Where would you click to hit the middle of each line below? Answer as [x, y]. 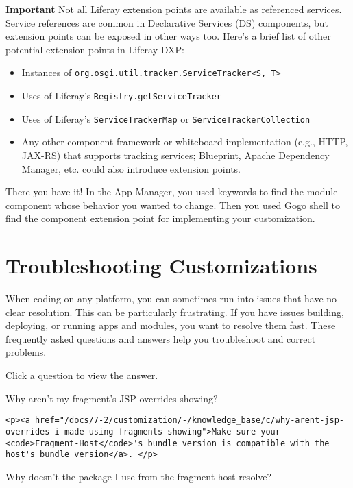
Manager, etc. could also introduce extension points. [131, 168]
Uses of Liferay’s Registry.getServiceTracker [121, 96]
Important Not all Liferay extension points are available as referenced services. [174, 9]
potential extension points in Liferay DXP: [95, 49]
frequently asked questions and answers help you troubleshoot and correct [161, 338]
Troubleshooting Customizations [161, 266]
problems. [26, 352]
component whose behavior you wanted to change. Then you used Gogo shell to [173, 205]
